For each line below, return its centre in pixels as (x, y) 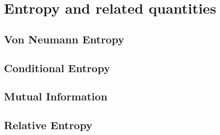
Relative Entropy (48, 125)
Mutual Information (56, 96)
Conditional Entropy (57, 67)
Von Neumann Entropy (64, 39)
